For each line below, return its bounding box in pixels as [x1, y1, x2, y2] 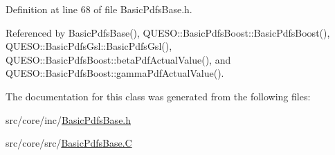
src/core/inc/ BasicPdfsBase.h [6, 112, 132, 127]
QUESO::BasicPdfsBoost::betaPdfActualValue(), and [6, 52, 231, 66]
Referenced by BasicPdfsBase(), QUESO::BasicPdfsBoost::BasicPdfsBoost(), [6, 25, 330, 39]
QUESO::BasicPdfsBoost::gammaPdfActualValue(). [6, 66, 224, 80]
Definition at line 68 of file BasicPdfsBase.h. [6, 2, 192, 16]
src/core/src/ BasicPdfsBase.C [6, 136, 132, 150]
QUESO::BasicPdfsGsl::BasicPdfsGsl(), [6, 39, 172, 53]
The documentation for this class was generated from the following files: [6, 89, 311, 103]
